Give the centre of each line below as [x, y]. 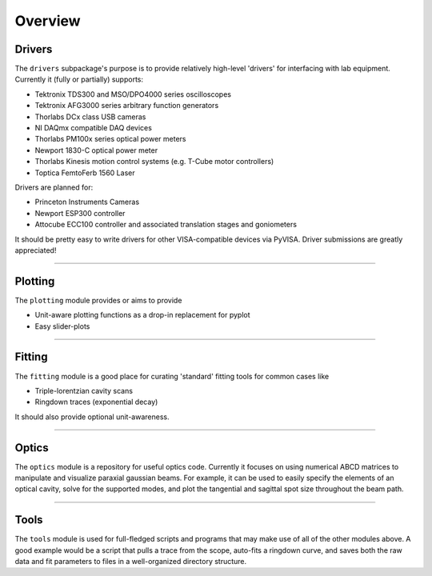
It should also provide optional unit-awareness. [92, 417]
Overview [48, 21]
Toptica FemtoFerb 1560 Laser [85, 173]
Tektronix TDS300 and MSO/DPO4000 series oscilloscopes [133, 94]
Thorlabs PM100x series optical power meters [110, 139]
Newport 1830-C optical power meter [96, 150]
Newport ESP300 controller [80, 213]
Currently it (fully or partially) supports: [79, 79]
